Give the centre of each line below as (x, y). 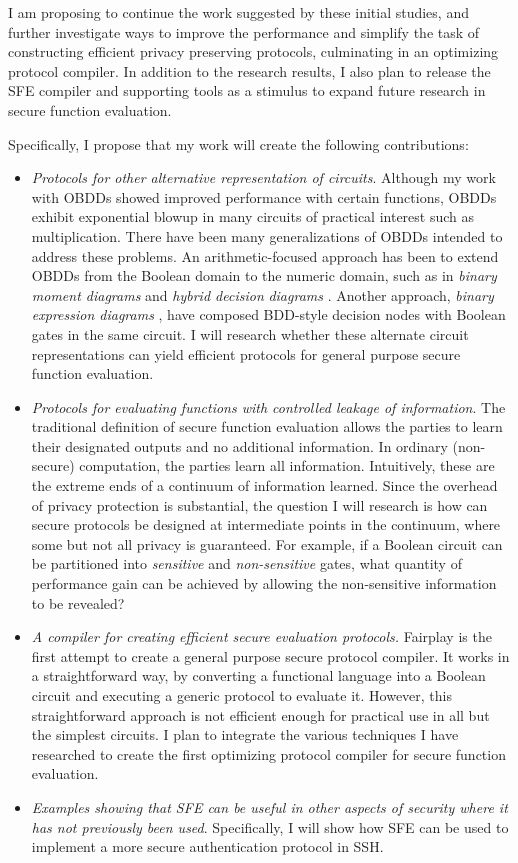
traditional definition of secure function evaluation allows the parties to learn (267, 426)
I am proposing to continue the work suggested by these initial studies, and (238, 12)
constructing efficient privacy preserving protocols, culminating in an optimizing (253, 51)
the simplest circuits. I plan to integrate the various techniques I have (245, 734)
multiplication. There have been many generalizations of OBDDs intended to (267, 235)
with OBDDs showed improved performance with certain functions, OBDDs (264, 196)
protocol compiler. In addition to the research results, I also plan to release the (249, 70)
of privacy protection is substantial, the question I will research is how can (259, 504)
